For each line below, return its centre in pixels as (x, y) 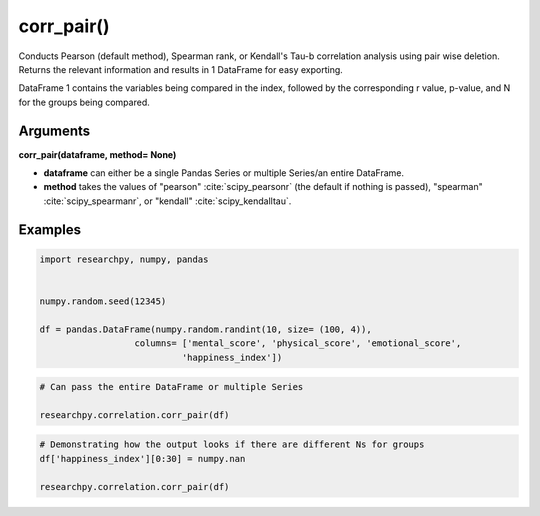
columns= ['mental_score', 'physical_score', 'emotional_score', (298, 343)
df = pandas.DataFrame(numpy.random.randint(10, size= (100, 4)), (205, 329)
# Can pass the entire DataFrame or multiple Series (171, 387)
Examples (50, 229)
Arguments (54, 130)
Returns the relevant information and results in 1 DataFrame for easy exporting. (181, 69)
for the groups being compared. (84, 102)
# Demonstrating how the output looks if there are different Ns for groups (232, 444)
